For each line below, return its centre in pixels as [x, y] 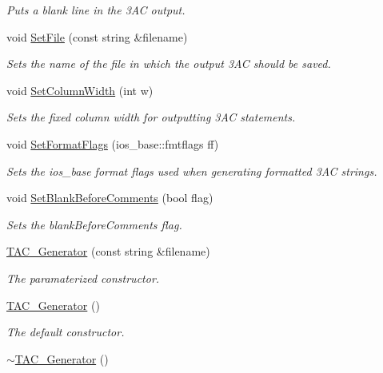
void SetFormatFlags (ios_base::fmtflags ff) [113, 143]
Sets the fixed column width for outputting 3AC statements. [151, 117]
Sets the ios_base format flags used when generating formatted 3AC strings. [192, 171]
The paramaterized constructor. [83, 278]
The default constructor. [66, 332]
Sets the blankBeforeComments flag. [94, 224]
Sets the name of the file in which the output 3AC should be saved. [169, 63]
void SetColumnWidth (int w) [80, 90]
